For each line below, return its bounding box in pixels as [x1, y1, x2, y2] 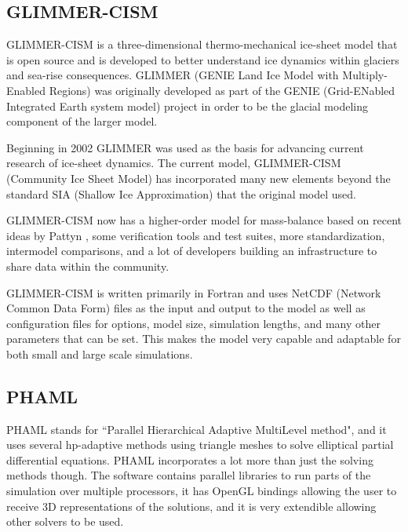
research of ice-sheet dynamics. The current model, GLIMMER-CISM [6, 155, 341, 171]
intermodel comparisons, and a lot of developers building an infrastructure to [6, 242, 377, 259]
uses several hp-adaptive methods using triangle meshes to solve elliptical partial [6, 436, 394, 453]
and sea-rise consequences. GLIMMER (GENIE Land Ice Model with [6, 67, 339, 83]
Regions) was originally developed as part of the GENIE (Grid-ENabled [49, 82, 395, 98]
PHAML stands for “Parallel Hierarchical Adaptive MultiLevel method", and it [6, 421, 387, 437]
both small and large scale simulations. [6, 345, 193, 362]
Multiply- [342, 67, 388, 83]
